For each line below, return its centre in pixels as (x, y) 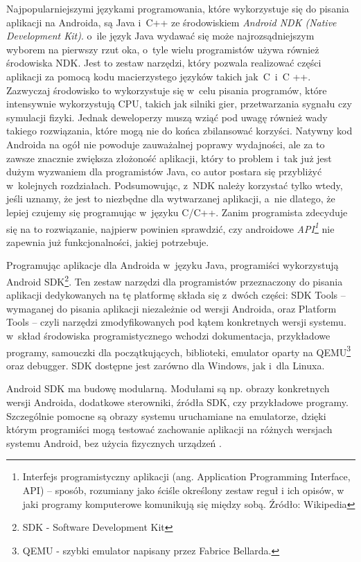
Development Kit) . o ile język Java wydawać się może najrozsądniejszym (160, 36)
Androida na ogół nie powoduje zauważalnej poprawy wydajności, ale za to (166, 144)
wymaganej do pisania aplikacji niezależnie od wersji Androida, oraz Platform (171, 308)
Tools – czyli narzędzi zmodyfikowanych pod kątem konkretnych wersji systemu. (176, 322)
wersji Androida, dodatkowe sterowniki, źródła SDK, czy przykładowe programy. (177, 402)
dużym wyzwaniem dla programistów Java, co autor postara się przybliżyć (164, 172)
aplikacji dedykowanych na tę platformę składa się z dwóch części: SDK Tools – (176, 295)
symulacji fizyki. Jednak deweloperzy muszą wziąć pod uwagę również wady (167, 117)
